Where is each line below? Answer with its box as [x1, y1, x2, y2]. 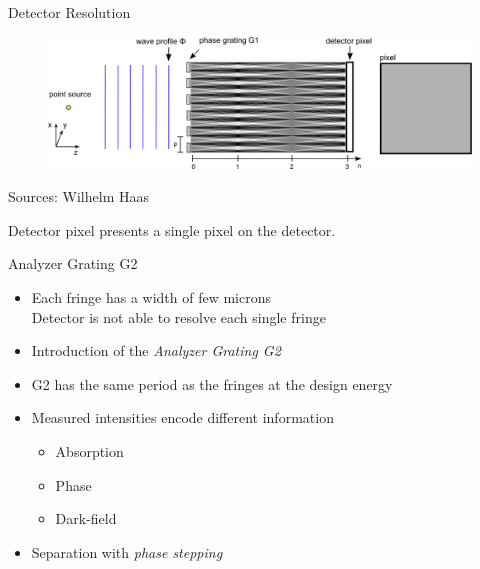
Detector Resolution [8, 2, 131, 22]
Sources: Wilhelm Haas [8, 186, 149, 207]
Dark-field [55, 508, 117, 529]
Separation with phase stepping [31, 541, 223, 562]
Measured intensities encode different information [31, 407, 334, 428]
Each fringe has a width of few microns [31, 287, 271, 308]
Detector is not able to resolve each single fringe [31, 306, 326, 327]
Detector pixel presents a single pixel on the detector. [8, 219, 336, 240]
